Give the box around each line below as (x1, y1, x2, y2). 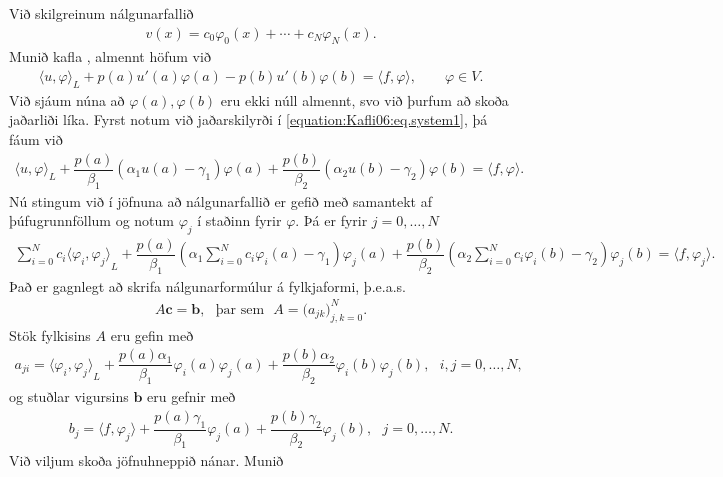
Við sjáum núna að (9, 89, 125, 110)
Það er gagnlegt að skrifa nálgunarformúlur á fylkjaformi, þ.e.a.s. (9, 275, 406, 296)
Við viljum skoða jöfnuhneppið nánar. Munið (9, 450, 284, 471)
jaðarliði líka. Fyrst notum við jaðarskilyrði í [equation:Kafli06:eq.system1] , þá (9, 109, 488, 130)
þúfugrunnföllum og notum (9, 210, 174, 231)
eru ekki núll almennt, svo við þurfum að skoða (220, 89, 509, 110)
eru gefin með (110, 324, 194, 345)
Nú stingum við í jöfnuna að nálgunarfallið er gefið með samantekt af (9, 190, 432, 211)
